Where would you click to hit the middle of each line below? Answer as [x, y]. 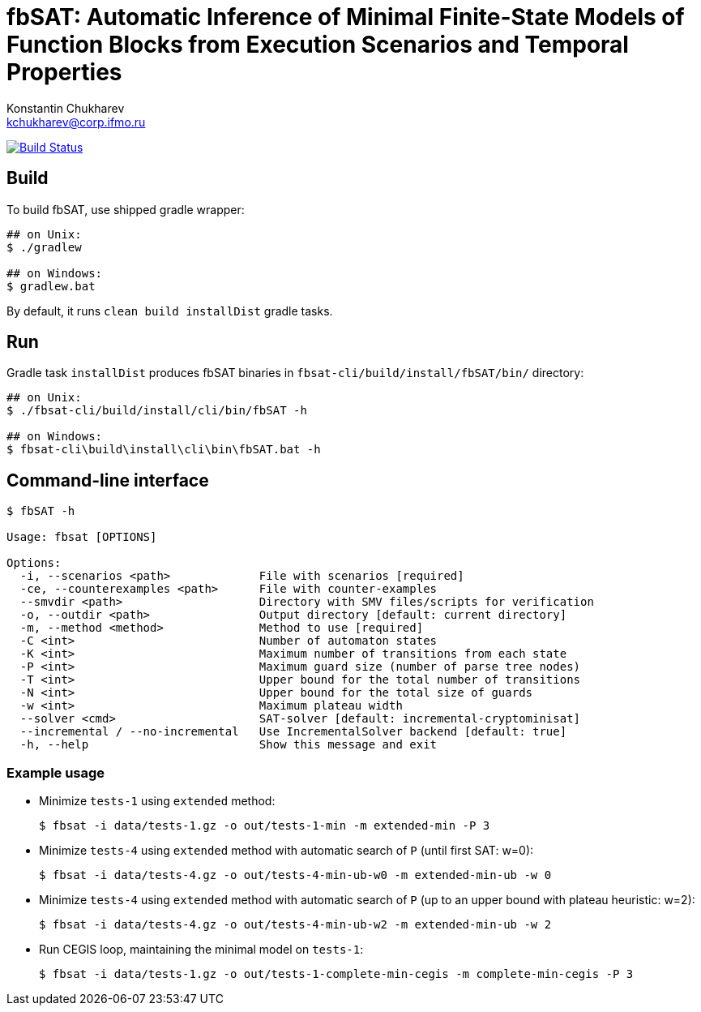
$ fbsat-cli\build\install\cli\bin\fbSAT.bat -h [164, 450]
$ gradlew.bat [51, 286]
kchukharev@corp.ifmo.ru [76, 122]
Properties [64, 72]
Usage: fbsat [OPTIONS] [82, 537]
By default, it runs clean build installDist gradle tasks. [170, 311]
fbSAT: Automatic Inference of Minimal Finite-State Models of [346, 17]
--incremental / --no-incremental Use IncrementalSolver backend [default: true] [293, 732]
